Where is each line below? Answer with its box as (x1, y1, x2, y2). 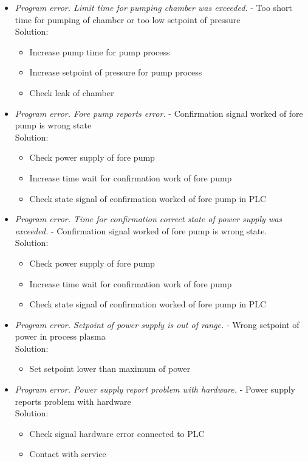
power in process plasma (15, 330, 106, 343)
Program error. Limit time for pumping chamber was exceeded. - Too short (15, 1, 292, 13)
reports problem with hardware (15, 394, 131, 407)
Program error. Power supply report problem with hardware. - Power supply (15, 383, 295, 396)
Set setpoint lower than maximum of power (29, 362, 191, 375)
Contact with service (29, 447, 106, 460)
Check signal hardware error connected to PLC (29, 427, 205, 439)
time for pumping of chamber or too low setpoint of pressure (15, 13, 241, 26)
